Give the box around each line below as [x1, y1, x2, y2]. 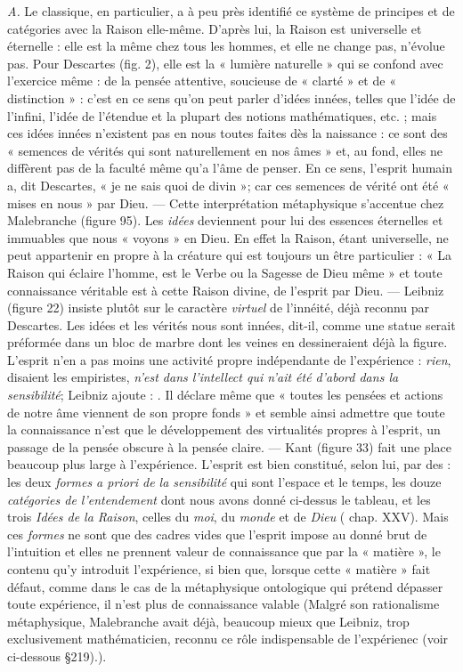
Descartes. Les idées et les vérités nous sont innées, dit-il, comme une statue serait [7, 315, 456, 334]
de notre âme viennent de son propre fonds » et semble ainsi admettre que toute [7, 402, 445, 421]
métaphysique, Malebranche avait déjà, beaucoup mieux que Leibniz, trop [7, 611, 410, 630]
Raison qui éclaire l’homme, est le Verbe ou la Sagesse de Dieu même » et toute [7, 263, 443, 281]
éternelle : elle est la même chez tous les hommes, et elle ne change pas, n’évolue [7, 36, 445, 55]
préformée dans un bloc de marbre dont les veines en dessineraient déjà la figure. [7, 333, 448, 352]
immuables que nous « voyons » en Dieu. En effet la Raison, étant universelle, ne [7, 228, 449, 247]
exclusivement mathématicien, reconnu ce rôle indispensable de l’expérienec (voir [7, 629, 449, 648]
